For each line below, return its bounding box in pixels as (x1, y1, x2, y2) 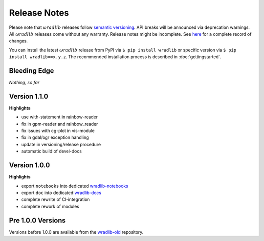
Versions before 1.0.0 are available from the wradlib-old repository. (9, 229, 144, 235)
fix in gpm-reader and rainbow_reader (21, 121, 98, 127)
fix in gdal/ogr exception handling (21, 134, 89, 140)
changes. (9, 38, 28, 44)
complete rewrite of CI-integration (21, 197, 90, 202)
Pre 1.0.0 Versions (9, 216, 66, 224)
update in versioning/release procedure (21, 141, 101, 147)
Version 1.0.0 (9, 161, 50, 170)
